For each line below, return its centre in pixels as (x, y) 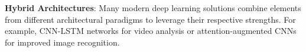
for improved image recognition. (62, 42)
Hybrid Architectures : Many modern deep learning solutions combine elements (153, 8)
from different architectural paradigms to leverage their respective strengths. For (150, 19)
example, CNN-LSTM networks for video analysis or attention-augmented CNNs (151, 31)
